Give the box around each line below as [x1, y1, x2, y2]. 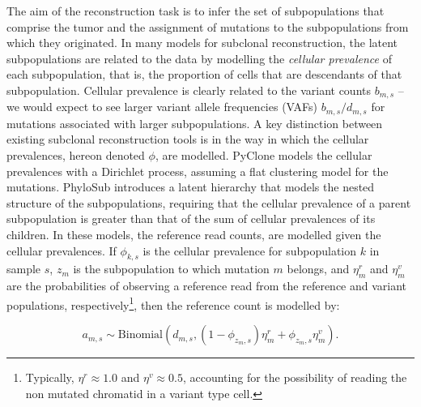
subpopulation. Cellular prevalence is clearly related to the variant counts [6, 81, 372, 98]
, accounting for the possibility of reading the [182, 369, 407, 386]
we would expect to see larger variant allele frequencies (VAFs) [6, 98, 317, 115]
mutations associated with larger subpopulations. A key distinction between [6, 114, 383, 131]
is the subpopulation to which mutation [73, 260, 270, 277]
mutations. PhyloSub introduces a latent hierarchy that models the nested [6, 178, 375, 195]
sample [6, 260, 41, 277]
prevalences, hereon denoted [6, 147, 145, 164]
